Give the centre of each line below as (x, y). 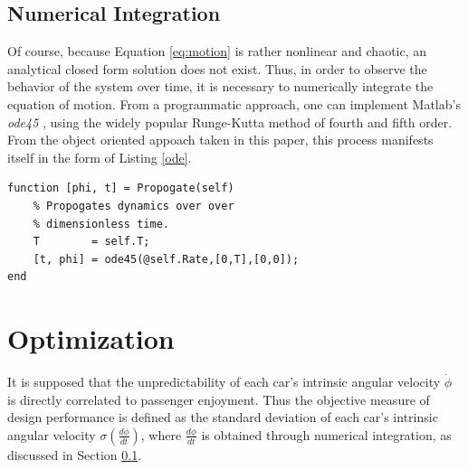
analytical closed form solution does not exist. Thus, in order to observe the (217, 68)
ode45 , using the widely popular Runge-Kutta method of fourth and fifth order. (230, 122)
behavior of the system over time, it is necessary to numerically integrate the (220, 86)
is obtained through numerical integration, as (326, 434)
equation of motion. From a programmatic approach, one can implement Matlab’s (234, 103)
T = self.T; (91, 242)
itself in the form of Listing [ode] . (100, 157)
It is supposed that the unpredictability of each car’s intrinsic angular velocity (224, 382)
